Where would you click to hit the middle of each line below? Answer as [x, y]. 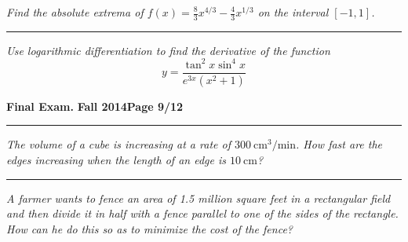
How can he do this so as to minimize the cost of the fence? [149, 228]
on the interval [293, 12]
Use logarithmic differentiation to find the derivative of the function [168, 50]
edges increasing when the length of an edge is [116, 160]
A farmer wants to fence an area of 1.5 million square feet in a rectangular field [199, 198]
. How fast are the [339, 144]
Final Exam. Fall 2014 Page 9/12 [95, 106]
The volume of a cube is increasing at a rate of [118, 144]
